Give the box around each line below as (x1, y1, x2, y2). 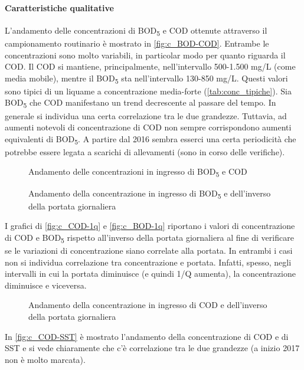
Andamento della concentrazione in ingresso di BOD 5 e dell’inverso (28, 186, 271, 201)
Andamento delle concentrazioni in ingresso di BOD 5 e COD (28, 165, 247, 179)
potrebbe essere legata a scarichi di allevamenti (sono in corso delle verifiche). (5, 145, 285, 158)
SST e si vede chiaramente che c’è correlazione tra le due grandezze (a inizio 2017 (5, 342, 300, 354)
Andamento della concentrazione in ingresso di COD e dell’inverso (28, 299, 267, 311)
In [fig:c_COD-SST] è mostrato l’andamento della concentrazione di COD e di (5, 330, 289, 342)
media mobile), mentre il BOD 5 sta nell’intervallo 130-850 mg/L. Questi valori (5, 71, 288, 86)
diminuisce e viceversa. (5, 279, 87, 291)
